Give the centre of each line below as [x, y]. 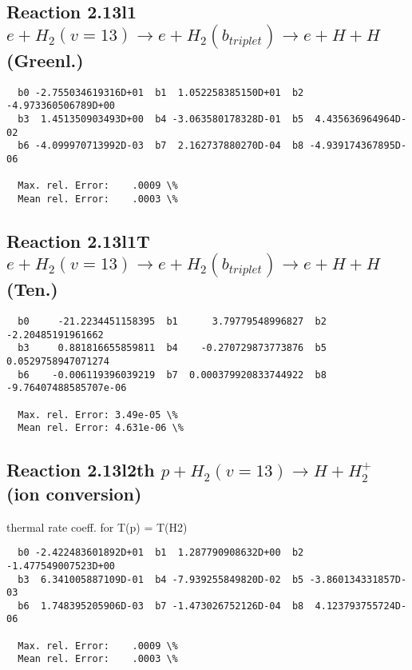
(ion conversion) [74, 493]
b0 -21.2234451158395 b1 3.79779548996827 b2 [172, 322]
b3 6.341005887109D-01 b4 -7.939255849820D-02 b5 [161, 579]
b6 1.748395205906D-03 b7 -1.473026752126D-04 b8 [161, 606]
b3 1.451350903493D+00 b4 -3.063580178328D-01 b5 [161, 119]
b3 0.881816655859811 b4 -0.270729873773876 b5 [172, 348]
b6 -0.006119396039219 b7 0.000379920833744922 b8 [172, 375]
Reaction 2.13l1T [78, 240]
